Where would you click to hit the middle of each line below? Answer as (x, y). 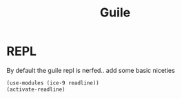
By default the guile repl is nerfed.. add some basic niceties (91, 70)
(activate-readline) (36, 89)
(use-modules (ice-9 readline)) (53, 83)
